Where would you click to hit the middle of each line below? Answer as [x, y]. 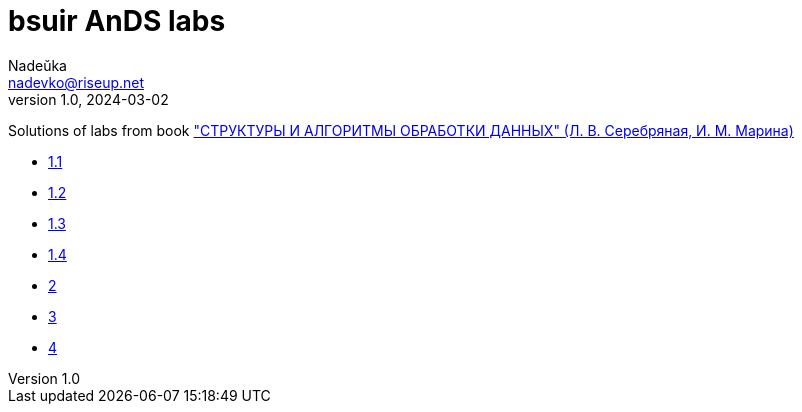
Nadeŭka [37, 65]
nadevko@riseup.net [76, 82]
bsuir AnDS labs [117, 21]
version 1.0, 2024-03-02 [88, 99]
